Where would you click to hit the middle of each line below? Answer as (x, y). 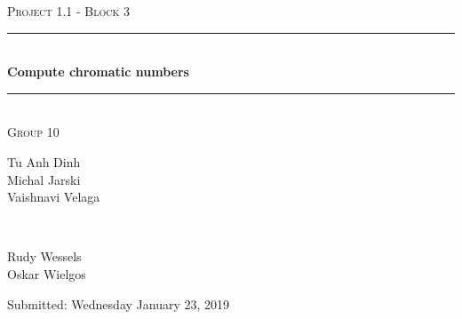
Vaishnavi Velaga (54, 197)
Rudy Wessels (44, 256)
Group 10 (33, 132)
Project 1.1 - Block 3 (68, 11)
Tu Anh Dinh (44, 161)
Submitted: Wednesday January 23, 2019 (119, 303)
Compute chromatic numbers (98, 72)
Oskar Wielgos (47, 273)
